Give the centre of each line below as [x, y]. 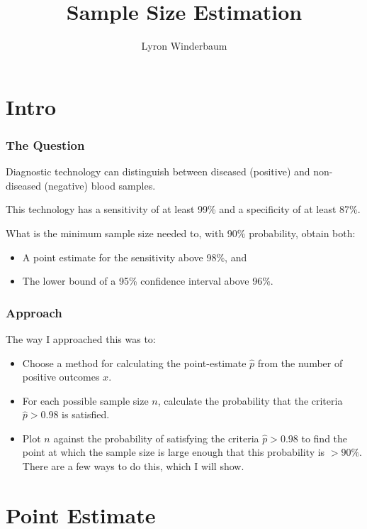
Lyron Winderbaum [184, 46]
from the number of [300, 362]
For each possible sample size [85, 400]
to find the [324, 438]
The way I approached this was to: [81, 338]
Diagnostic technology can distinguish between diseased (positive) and [158, 171]
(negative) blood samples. [100, 185]
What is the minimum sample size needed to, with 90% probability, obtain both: [181, 233]
